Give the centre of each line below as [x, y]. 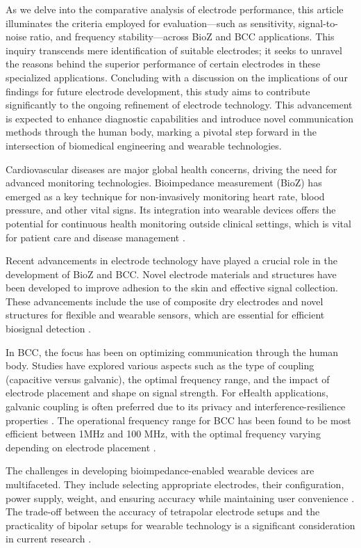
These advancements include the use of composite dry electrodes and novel [165, 301]
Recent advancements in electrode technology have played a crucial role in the [171, 260]
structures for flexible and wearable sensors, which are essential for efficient [165, 315]
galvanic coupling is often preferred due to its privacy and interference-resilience [176, 406]
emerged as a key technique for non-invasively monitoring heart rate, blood [165, 196]
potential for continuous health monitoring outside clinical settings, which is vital [178, 223]
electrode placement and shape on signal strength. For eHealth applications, [167, 393]
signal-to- [318, 23]
